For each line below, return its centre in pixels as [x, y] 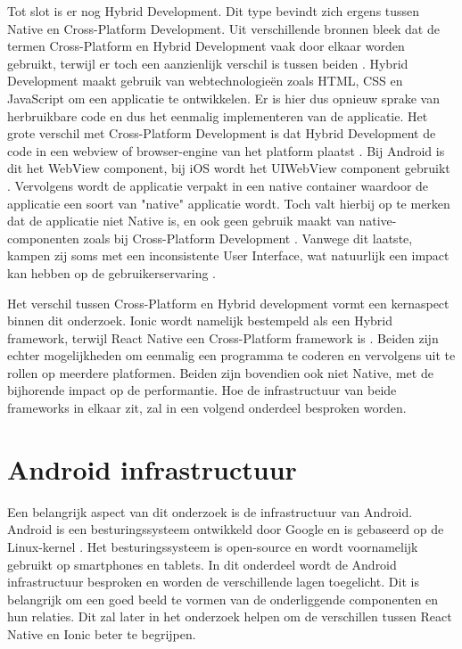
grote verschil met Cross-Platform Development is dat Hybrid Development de [222, 133]
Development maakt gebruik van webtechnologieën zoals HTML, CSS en [205, 81]
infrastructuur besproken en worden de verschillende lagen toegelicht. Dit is [213, 582]
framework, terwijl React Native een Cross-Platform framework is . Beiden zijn [223, 337]
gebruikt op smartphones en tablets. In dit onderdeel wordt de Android [202, 564]
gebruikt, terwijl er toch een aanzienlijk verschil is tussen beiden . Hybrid [208, 63]
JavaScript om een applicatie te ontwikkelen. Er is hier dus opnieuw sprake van [223, 98]
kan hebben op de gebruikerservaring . [111, 272]
